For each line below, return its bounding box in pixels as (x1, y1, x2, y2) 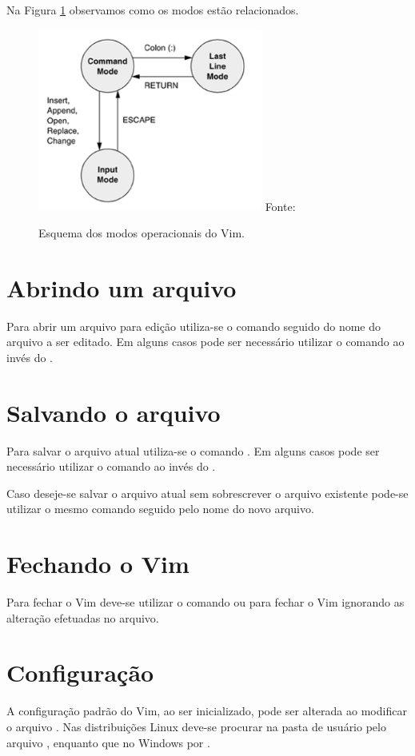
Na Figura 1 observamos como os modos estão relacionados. (6, 2, 299, 18)
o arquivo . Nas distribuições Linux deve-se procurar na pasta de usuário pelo (6, 718, 386, 734)
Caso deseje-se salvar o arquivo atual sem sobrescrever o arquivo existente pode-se (6, 484, 409, 501)
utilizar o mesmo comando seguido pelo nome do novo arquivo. (6, 500, 314, 517)
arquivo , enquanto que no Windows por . (6, 734, 210, 750)
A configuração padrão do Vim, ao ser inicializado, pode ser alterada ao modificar (6, 702, 407, 719)
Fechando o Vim (6, 547, 190, 580)
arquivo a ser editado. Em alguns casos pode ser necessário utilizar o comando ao (6, 333, 405, 350)
